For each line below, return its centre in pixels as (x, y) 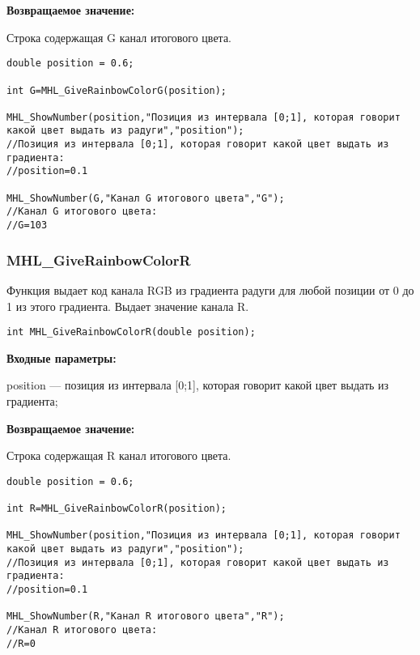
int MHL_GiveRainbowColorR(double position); (131, 332)
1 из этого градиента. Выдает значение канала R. (128, 306)
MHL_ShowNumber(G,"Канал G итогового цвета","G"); (146, 198)
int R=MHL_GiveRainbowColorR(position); (117, 509)
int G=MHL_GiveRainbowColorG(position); (117, 90)
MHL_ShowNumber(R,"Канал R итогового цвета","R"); (146, 617)
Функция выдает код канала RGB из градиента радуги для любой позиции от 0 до (210, 289)
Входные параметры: (62, 357)
